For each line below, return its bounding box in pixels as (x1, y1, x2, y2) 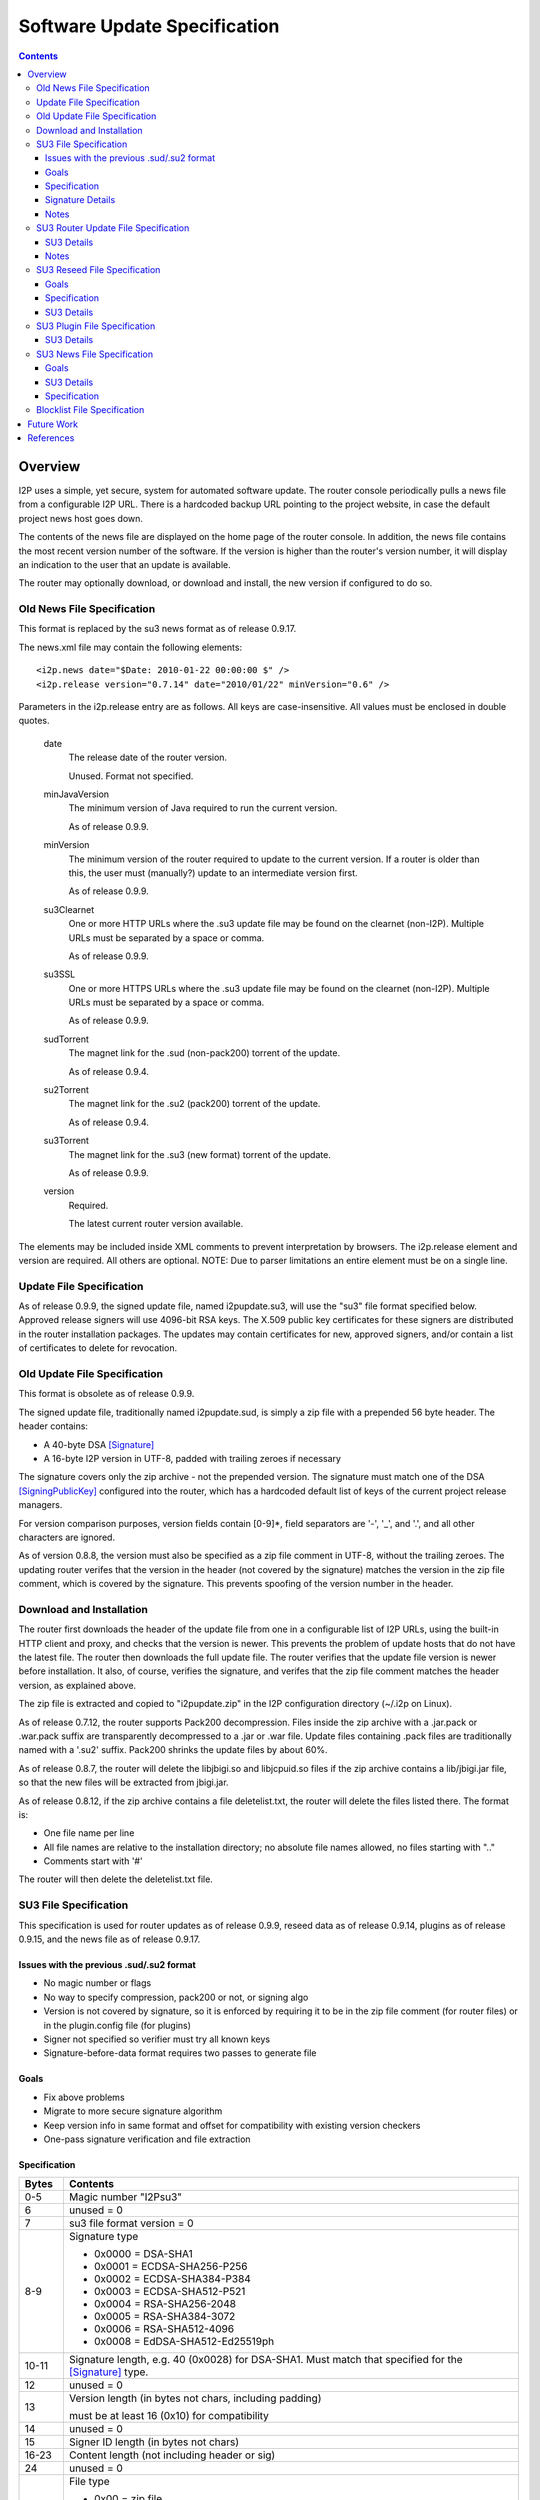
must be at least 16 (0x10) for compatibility (68, 2409, 270, 2423)
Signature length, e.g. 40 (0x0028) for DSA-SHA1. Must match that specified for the (68, 2353, 464, 2367)
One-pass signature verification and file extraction (43, 2133, 251, 2145)
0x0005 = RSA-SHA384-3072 (93, 2310, 236, 2324)
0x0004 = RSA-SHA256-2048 (93, 2297, 237, 2311)
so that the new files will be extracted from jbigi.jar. (18, 1776, 229, 1789)
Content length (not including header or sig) (68, 2448, 276, 2462)
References (27, 432, 75, 444)
